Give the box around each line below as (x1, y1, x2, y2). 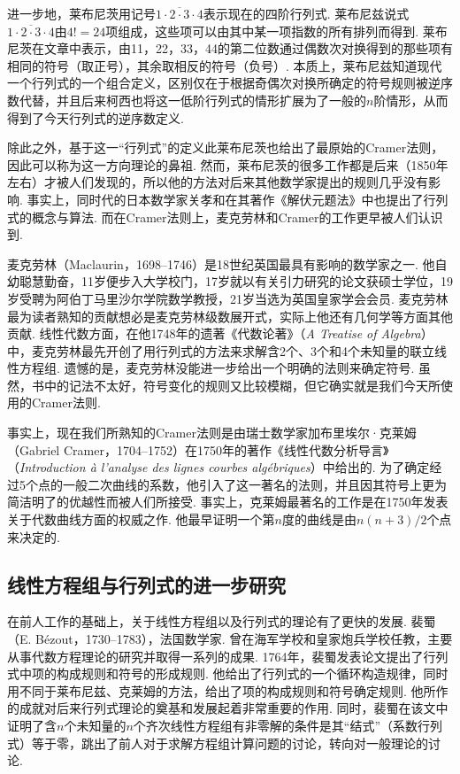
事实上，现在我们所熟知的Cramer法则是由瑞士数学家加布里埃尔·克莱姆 (7, 423, 417, 442)
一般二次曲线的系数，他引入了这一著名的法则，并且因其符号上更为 (62, 475, 447, 493)
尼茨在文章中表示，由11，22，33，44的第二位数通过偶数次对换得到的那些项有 (7, 39, 453, 58)
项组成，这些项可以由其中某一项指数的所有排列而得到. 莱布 (105, 21, 448, 40)
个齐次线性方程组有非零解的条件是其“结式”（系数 (133, 716, 418, 734)
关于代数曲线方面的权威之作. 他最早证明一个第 (7, 510, 275, 529)
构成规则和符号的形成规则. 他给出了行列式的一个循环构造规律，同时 (56, 664, 448, 683)
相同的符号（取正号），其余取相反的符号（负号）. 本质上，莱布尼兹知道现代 (7, 56, 442, 74)
